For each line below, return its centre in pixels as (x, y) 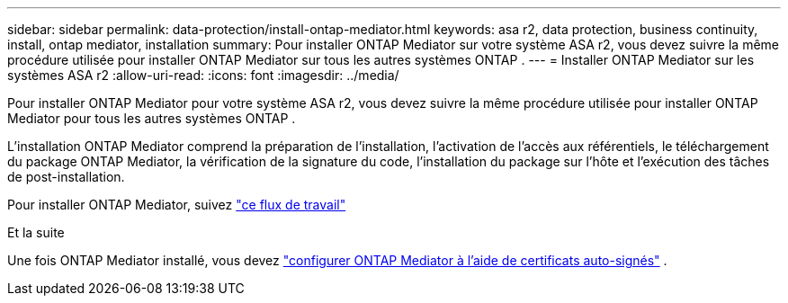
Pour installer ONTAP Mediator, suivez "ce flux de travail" (177, 205)
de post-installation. (66, 177)
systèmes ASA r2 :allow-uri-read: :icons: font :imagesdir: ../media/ (203, 75)
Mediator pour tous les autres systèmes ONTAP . (152, 118)
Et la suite (36, 232)
